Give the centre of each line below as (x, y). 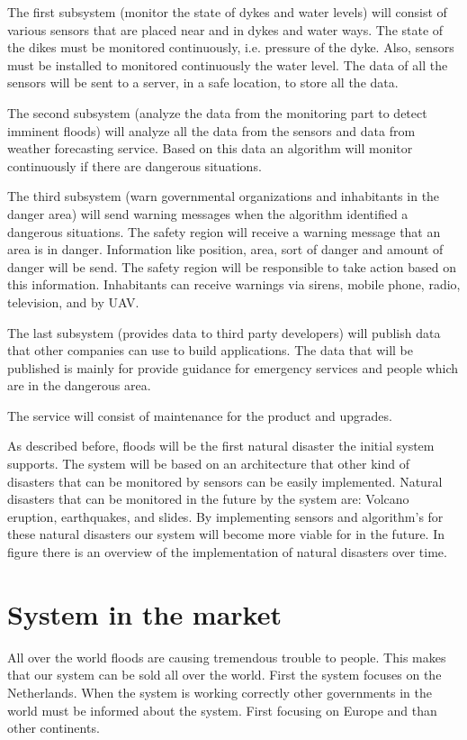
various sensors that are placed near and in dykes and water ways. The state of (225, 29)
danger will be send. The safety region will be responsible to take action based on (232, 266)
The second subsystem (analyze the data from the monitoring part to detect (217, 112)
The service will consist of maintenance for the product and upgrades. (200, 415)
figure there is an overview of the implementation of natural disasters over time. (227, 552)
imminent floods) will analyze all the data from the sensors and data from (211, 130)
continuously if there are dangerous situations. (135, 165)
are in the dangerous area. (79, 385)
